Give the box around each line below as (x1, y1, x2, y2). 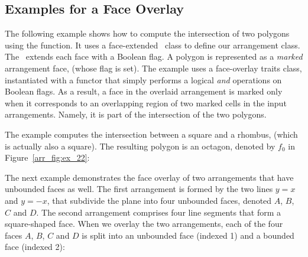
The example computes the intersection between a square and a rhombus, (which (5, 128, 298, 140)
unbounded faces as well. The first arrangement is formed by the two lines (5, 183, 273, 195)
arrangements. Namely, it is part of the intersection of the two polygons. (5, 108, 267, 121)
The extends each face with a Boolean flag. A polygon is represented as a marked (5, 50, 303, 63)
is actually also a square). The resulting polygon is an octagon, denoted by (5, 139, 275, 152)
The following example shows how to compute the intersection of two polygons (5, 27, 290, 40)
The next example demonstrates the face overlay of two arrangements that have (5, 171, 294, 183)
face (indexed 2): (5, 240, 65, 253)
